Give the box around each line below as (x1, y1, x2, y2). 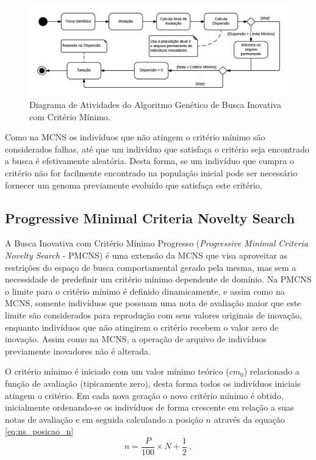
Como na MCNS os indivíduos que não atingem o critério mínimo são (5, 131, 265, 143)
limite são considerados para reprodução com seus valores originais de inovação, (5, 308, 302, 321)
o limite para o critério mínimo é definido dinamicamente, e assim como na (5, 284, 285, 297)
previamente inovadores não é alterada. (5, 344, 151, 357)
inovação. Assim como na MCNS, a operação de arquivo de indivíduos (5, 332, 267, 345)
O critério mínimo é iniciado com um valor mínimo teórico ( (5, 365, 229, 378)
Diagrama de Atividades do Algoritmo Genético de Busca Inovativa (29, 98, 281, 111)
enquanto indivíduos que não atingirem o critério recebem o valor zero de (5, 320, 279, 333)
